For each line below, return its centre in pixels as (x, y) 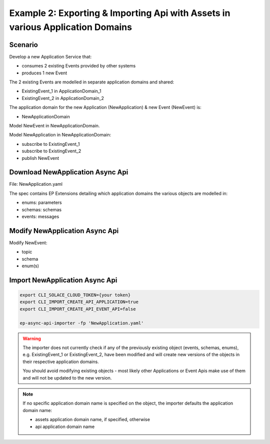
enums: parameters (42, 203)
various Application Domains (71, 27)
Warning (32, 338)
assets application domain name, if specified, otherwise (92, 420)
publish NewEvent (40, 158)
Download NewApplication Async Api (69, 172)
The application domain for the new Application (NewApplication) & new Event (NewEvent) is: (105, 107)
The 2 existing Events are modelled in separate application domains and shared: (92, 82)
